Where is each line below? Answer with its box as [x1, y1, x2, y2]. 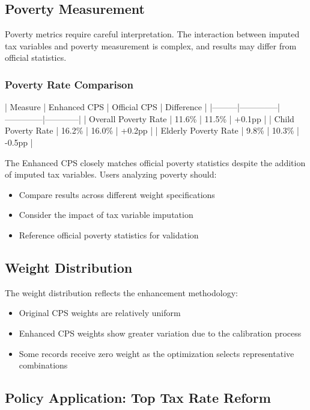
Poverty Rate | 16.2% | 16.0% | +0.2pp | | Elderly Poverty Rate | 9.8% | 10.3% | [5, 124, 299, 137]
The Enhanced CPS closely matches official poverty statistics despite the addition [5, 156, 306, 169]
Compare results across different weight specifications [19, 188, 215, 200]
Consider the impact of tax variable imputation [19, 208, 193, 221]
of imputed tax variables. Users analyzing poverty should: [5, 168, 217, 181]
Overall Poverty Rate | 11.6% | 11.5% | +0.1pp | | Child [88, 112, 294, 125]
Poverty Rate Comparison [5, 76, 133, 92]
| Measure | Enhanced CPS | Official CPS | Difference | [5, 101, 207, 113]
